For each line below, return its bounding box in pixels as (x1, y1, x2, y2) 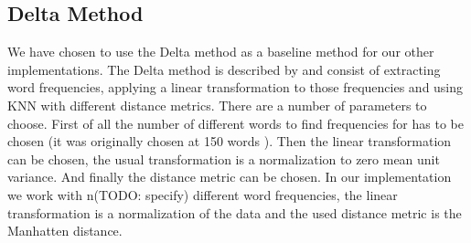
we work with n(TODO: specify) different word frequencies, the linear (7, 185, 398, 204)
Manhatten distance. (7, 221, 123, 240)
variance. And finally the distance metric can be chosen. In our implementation (7, 167, 452, 186)
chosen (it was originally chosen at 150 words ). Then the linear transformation (7, 132, 452, 151)
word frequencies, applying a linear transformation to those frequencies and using (7, 78, 464, 97)
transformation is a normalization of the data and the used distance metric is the (7, 203, 462, 222)
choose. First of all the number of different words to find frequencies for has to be (7, 113, 464, 132)
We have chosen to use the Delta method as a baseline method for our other (7, 42, 434, 61)
